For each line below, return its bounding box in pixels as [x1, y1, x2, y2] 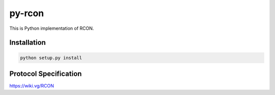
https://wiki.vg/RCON [9, 83, 54, 89]
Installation [9, 38, 46, 47]
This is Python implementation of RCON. [9, 25, 94, 31]
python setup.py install [20, 55, 82, 61]
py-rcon [9, 8, 44, 19]
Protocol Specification [9, 69, 82, 78]
